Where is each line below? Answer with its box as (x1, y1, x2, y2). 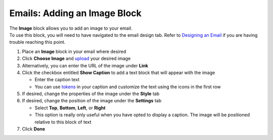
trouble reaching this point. (9, 39, 66, 45)
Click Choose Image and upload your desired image (22, 55, 131, 61)
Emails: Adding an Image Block (9, 8, 142, 19)
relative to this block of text (34, 119, 92, 125)
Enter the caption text (34, 77, 80, 83)
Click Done (22, 126, 45, 132)
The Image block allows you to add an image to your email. (9, 25, 132, 31)
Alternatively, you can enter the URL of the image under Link (22, 62, 149, 68)
